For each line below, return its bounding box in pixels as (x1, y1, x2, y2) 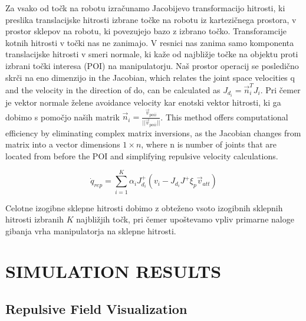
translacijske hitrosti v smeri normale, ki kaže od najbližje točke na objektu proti (5, 48, 298, 60)
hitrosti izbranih (5, 213, 64, 225)
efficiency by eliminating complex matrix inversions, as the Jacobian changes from (5, 126, 301, 139)
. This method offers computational (160, 110, 288, 123)
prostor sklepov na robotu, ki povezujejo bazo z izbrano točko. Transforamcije (5, 25, 287, 37)
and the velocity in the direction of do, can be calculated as (5, 83, 221, 96)
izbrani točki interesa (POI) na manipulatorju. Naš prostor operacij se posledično (5, 59, 299, 71)
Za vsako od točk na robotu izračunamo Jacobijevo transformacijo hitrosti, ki (5, 2, 285, 14)
